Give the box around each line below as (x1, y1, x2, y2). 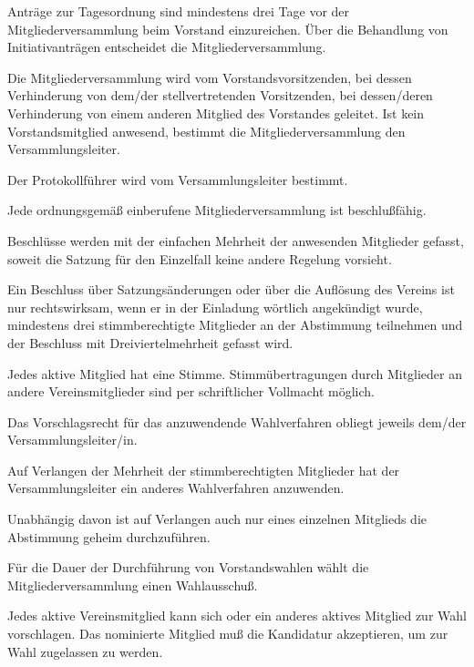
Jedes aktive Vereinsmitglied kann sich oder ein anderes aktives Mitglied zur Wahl (7, 606, 467, 625)
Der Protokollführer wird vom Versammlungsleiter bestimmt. (7, 169, 348, 189)
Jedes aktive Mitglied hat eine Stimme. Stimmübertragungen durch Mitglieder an (7, 364, 463, 383)
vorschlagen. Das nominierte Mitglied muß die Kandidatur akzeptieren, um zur (7, 624, 448, 643)
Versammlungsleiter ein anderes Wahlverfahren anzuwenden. (7, 478, 345, 498)
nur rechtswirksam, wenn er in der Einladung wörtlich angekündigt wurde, (7, 297, 423, 316)
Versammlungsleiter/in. (7, 430, 138, 449)
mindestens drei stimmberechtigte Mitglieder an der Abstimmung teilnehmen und (7, 315, 463, 334)
